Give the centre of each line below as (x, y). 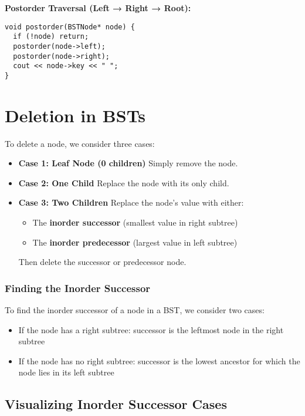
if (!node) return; (51, 37)
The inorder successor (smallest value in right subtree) (135, 222)
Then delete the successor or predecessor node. (102, 262)
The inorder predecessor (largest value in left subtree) (135, 242)
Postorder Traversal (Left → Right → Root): (98, 8)
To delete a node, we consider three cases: (80, 143)
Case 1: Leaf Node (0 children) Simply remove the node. (128, 163)
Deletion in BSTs (75, 115)
